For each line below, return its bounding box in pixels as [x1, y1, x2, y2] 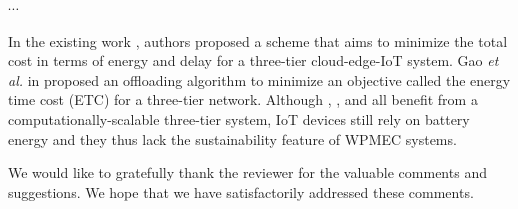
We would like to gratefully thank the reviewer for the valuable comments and [8, 162, 487, 183]
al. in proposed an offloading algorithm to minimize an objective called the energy [8, 69, 511, 90]
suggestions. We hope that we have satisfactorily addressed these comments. [8, 181, 474, 202]
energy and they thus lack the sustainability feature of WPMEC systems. [8, 128, 457, 149]
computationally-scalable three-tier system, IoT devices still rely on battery [8, 108, 470, 129]
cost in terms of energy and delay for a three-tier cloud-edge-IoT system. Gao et [8, 50, 499, 71]
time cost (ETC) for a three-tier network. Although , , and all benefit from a [8, 89, 478, 110]
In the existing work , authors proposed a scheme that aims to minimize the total [8, 30, 508, 51]
